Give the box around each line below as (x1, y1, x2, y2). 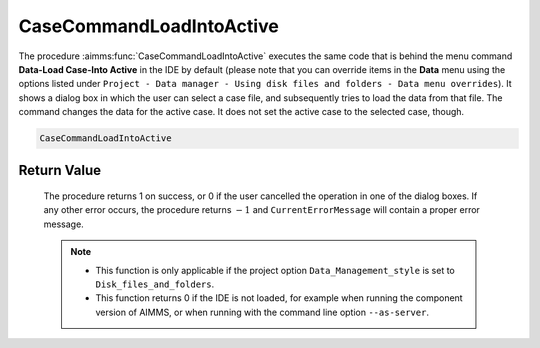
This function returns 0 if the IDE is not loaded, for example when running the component (95, 292, 464, 304)
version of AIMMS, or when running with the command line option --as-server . (95, 306, 430, 318)
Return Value (18, 161, 102, 179)
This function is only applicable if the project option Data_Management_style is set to (95, 264, 455, 276)
